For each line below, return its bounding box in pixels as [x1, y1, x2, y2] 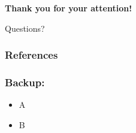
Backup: [5, 74, 45, 89]
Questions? [5, 22, 45, 34]
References [5, 47, 58, 62]
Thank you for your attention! [5, 2, 132, 14]
